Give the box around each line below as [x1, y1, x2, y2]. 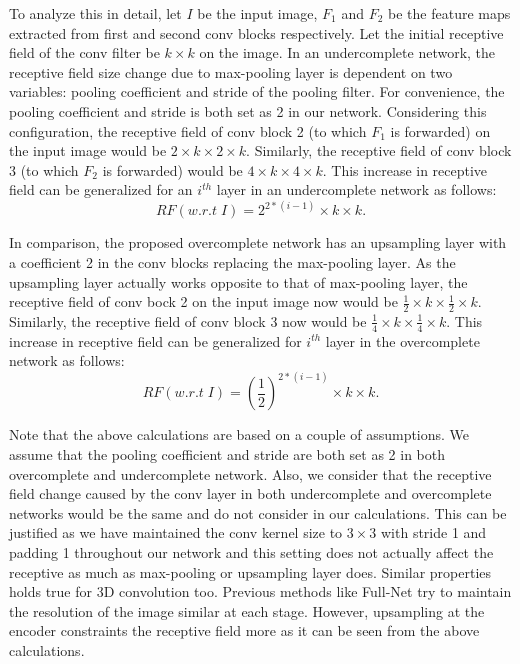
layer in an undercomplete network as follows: [216, 179, 497, 200]
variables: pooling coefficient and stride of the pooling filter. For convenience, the [9, 81, 505, 102]
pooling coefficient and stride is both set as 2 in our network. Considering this [9, 100, 487, 121]
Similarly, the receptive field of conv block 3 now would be [9, 310, 367, 331]
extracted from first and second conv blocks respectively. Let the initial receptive [9, 22, 504, 43]
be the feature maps [388, 3, 511, 23]
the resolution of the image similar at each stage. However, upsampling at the [9, 600, 485, 621]
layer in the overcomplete [325, 330, 480, 351]
